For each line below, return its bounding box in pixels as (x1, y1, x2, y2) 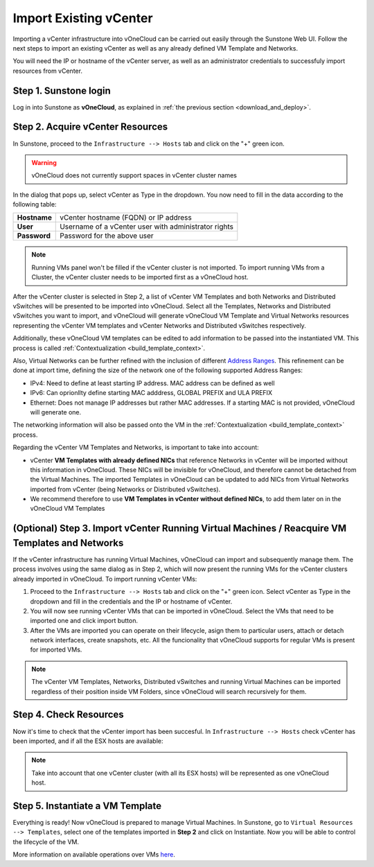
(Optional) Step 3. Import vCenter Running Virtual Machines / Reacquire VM (12, 523, 347, 534)
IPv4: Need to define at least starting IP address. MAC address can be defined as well (30, 378, 275, 387)
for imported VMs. (30, 645, 82, 654)
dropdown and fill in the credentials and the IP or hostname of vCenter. (30, 597, 233, 606)
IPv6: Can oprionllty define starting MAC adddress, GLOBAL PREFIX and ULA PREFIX (30, 389, 273, 397)
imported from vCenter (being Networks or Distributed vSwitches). (30, 485, 221, 493)
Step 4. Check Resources (12, 709, 124, 721)
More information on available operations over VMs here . (12, 850, 176, 859)
